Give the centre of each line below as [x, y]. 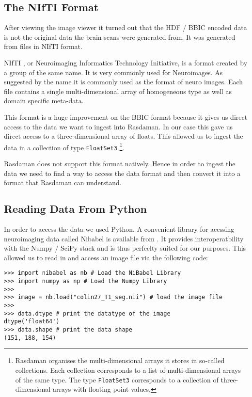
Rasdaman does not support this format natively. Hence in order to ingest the [120, 164]
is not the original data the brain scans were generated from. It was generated [120, 37]
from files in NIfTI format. [43, 46]
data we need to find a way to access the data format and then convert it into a [122, 173]
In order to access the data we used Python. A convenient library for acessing [119, 229]
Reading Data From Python [75, 209]
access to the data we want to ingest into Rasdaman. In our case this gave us [118, 126]
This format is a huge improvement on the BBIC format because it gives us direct [126, 117]
